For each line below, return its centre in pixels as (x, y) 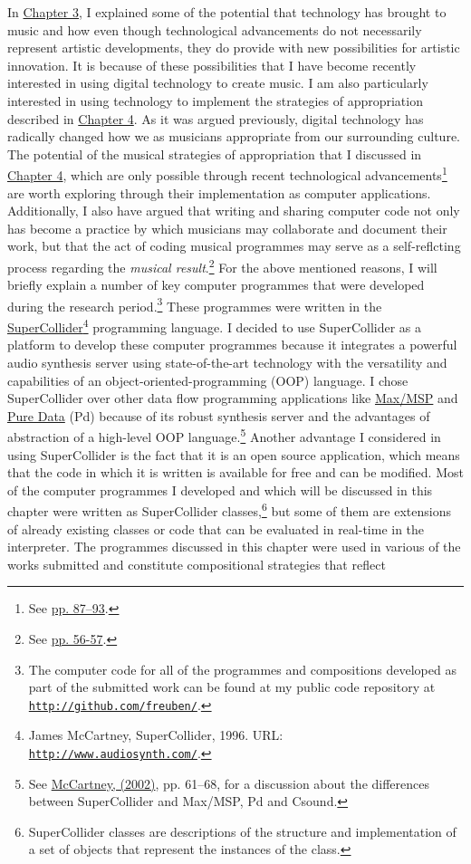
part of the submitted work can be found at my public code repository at (232, 687)
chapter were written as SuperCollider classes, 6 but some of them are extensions (229, 509)
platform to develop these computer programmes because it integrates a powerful (232, 345)
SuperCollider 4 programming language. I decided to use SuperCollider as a (215, 326)
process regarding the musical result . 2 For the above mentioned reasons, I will (222, 265)
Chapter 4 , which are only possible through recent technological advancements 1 (227, 173)
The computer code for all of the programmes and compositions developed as (242, 669)
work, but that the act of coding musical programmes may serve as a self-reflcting (234, 246)
